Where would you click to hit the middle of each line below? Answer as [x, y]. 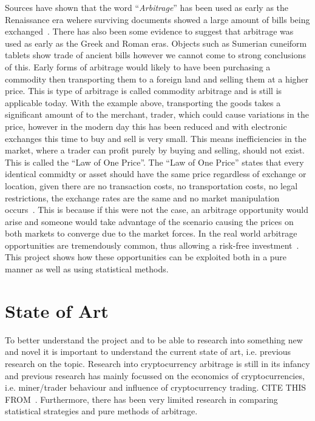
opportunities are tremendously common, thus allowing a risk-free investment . [152, 245]
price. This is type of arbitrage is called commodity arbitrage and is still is [144, 91]
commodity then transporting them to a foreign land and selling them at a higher [157, 79]
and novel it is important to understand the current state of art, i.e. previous [148, 352]
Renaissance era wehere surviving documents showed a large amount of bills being [157, 19]
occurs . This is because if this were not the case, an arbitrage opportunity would [157, 210]
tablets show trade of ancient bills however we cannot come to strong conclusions [155, 55]
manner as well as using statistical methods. [87, 269]
